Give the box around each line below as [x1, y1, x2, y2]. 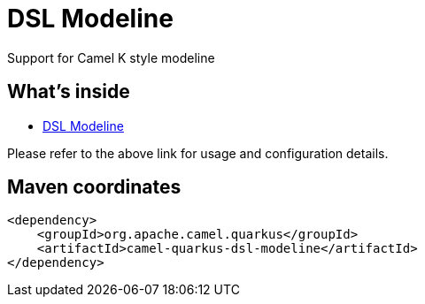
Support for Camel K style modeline [7, 49, 215, 65]
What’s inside [7, 80, 130, 103]
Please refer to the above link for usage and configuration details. [7, 145, 389, 161]
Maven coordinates [7, 176, 182, 199]
